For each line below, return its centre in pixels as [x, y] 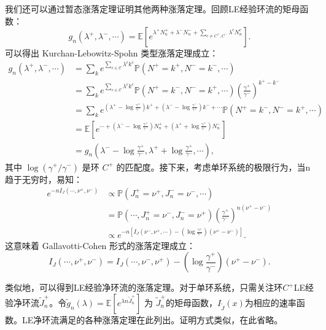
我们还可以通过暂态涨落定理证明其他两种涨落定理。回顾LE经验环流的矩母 [153, 9]
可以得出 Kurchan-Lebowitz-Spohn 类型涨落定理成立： [112, 53]
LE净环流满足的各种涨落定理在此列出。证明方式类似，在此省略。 [152, 319]
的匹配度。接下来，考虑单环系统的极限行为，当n [213, 167]
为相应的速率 [270, 302]
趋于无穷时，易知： [44, 179]
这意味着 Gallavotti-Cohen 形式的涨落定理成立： [100, 245]
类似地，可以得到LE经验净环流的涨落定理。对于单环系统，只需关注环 [144, 287]
